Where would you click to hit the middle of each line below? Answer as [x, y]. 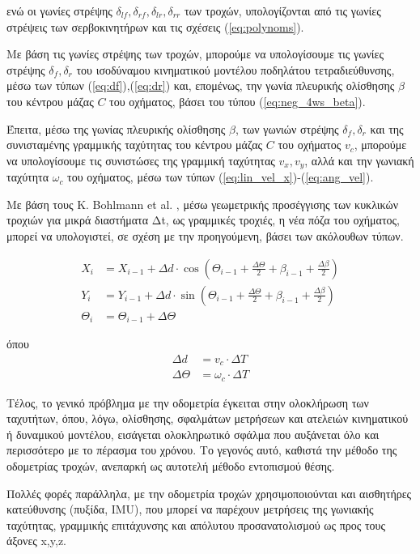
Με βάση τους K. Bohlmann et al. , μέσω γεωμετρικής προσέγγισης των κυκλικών [203, 204]
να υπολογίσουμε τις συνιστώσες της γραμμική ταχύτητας [141, 160]
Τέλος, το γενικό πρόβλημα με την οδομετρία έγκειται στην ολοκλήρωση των [188, 402]
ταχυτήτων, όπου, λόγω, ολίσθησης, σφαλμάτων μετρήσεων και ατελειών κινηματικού [208, 418]
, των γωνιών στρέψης [287, 128]
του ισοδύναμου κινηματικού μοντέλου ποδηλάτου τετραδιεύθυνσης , [235, 69]
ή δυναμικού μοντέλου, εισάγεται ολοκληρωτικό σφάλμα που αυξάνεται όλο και [193, 434]
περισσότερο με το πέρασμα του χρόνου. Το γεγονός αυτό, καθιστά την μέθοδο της [202, 450]
